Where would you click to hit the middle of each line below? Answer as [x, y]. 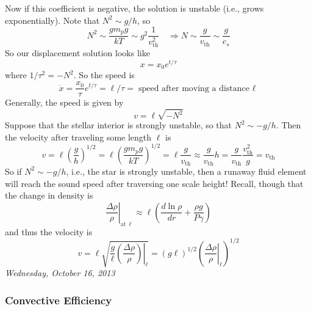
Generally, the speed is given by [64, 102]
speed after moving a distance [194, 88]
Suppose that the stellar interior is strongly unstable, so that [119, 125]
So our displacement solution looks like [77, 53]
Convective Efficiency [59, 300]
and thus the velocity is [49, 231]
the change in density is [49, 195]
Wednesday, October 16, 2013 [60, 273]
